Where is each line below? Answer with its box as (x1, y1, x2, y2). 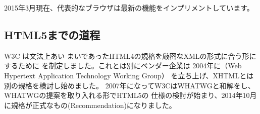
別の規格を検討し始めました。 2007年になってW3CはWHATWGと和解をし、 (4, 80, 255, 90)
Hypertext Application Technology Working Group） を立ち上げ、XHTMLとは (4, 70, 254, 80)
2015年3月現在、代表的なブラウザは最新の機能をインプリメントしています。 (4, 3, 254, 13)
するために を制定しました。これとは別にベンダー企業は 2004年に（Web (4, 60, 242, 71)
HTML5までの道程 (4, 27, 100, 42)
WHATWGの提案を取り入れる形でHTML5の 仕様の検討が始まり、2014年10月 (4, 90, 257, 100)
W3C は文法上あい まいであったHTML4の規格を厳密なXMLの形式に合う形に (4, 50, 256, 61)
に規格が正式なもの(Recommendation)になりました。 (4, 99, 176, 110)
